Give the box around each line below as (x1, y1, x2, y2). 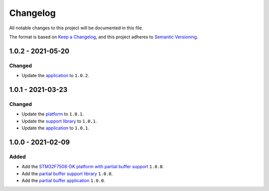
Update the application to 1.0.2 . (21, 73, 90, 79)
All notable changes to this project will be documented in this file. (9, 25, 143, 31)
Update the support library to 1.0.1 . (21, 118, 97, 124)
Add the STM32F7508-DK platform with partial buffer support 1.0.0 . (21, 164, 164, 170)
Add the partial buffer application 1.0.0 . (21, 177, 106, 184)
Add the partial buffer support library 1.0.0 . (21, 171, 113, 177)
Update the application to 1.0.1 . (21, 125, 90, 131)
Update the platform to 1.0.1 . (21, 111, 84, 117)
